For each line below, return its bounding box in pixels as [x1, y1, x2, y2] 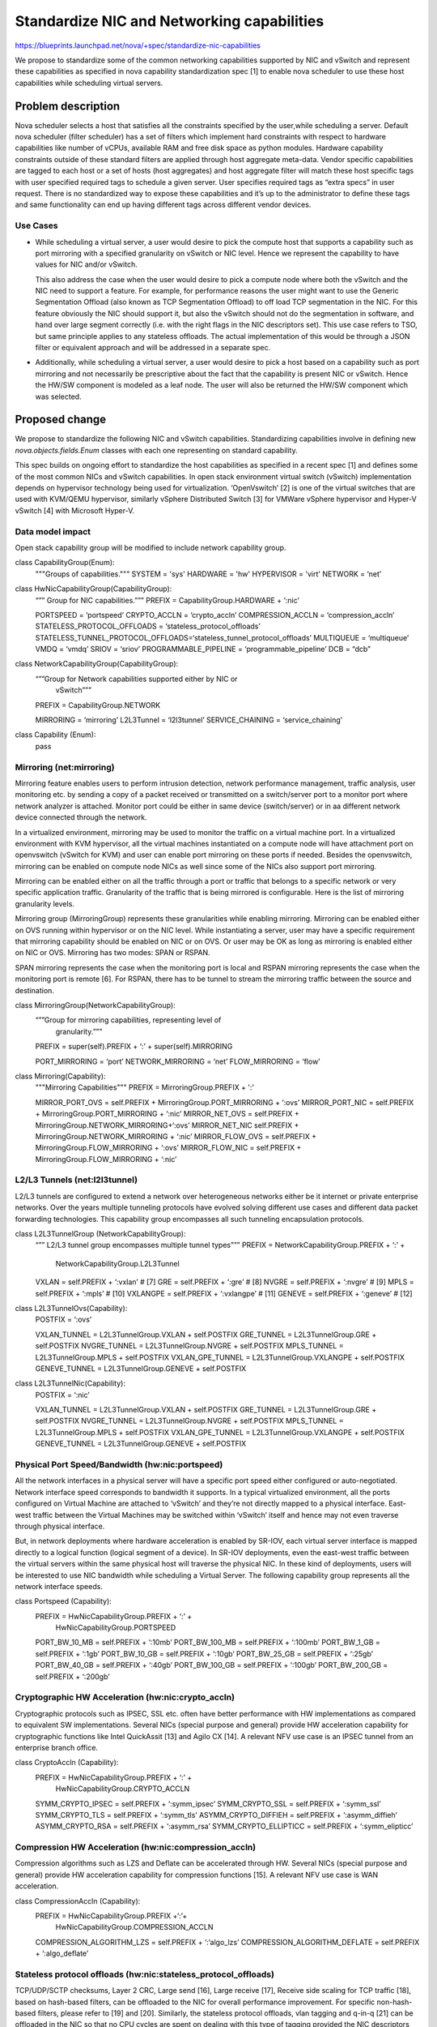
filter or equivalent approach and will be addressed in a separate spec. [35, 343, 271, 353]
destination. [15, 985, 54, 995]
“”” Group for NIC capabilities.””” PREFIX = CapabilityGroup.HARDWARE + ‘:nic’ [35, 595, 299, 605]
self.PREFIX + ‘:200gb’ [35, 1671, 110, 1682]
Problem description [15, 99, 121, 113]
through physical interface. [15, 1521, 105, 1531]
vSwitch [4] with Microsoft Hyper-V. [15, 505, 135, 515]
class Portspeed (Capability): [15, 1596, 112, 1606]
